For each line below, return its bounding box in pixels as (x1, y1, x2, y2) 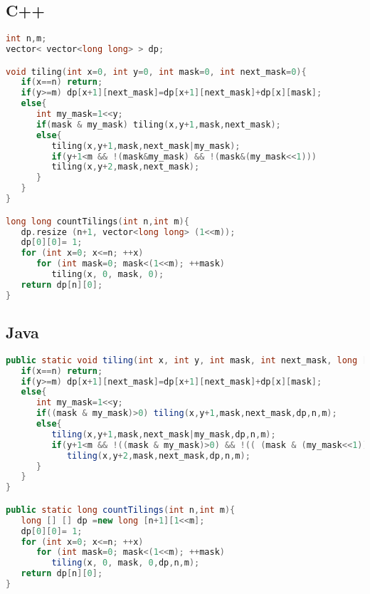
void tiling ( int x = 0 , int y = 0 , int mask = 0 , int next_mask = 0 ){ (6, 66, 307, 77)
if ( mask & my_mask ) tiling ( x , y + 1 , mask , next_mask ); (36, 119, 281, 130)
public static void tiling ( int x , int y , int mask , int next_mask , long (6, 355, 358, 365)
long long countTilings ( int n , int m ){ (6, 216, 189, 226)
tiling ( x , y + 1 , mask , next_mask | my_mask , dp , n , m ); (51, 429, 276, 439)
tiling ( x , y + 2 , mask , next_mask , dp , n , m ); (66, 450, 250, 461)
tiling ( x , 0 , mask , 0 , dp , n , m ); (51, 558, 200, 568)
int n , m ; (6, 33, 47, 44)
